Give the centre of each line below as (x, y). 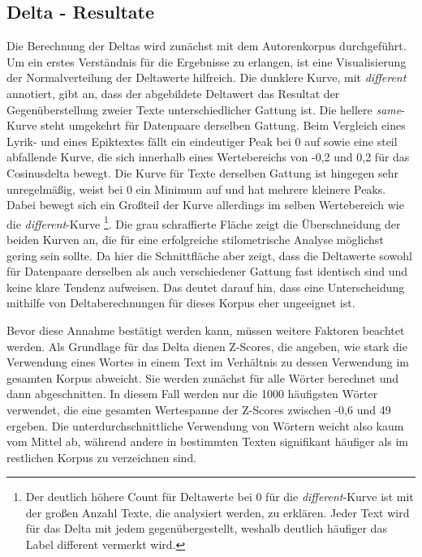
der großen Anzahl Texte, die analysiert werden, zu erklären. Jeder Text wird (217, 512)
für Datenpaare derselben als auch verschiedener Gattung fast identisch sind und (207, 271)
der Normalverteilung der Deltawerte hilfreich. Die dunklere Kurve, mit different (207, 77)
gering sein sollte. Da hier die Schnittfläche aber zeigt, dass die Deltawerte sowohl (209, 255)
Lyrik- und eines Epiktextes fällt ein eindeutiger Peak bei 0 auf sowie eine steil (202, 141)
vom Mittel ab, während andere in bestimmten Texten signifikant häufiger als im (208, 441)
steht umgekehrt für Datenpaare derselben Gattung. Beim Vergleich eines (223, 125)
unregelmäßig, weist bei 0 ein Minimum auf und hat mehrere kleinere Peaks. (196, 189)
